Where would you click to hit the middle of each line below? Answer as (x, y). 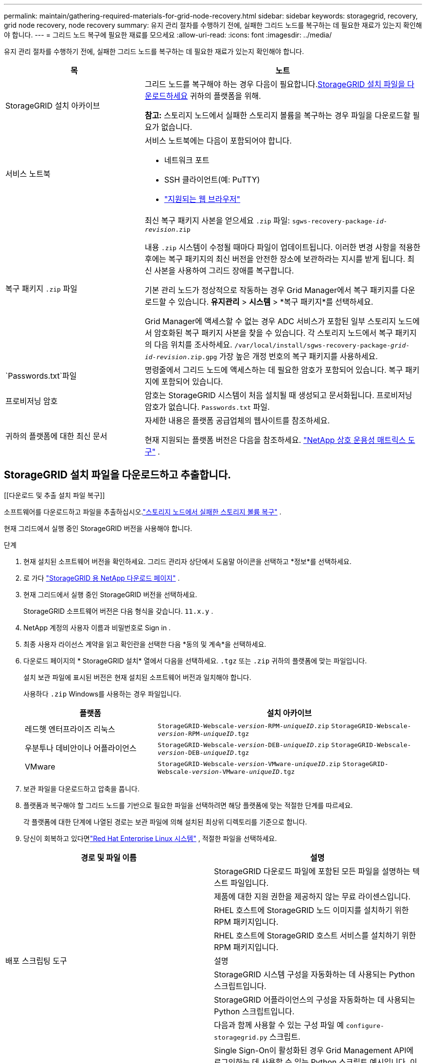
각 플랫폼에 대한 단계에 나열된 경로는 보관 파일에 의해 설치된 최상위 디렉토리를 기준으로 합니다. (165, 822)
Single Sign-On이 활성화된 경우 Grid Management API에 (314, 1050)
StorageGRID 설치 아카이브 (53, 106)
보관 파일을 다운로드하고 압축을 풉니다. (81, 788)
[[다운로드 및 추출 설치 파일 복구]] (54, 495)
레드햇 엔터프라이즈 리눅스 (70, 729)
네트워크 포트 (187, 160)
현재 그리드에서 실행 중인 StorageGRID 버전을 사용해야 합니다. (98, 528)
